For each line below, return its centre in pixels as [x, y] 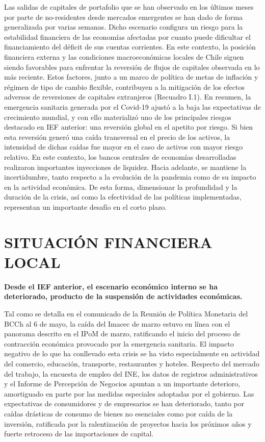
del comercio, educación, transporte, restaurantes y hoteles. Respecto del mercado [132, 363]
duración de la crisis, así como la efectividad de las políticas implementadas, [123, 197]
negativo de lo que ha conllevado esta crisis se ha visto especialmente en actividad [132, 353]
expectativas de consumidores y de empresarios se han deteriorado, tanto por [124, 403]
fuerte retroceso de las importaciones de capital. [79, 434]
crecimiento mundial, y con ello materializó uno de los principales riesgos [118, 117]
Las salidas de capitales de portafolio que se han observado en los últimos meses [129, 7]
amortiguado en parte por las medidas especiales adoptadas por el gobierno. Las [129, 393]
